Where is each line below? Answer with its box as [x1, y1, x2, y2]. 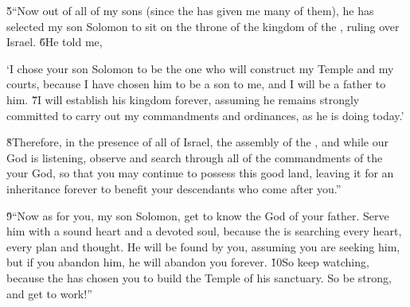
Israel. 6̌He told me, [6, 33, 103, 50]
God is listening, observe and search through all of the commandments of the [6, 149, 383, 165]
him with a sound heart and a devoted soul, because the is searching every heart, [6, 223, 402, 239]
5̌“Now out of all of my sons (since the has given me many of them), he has [6, 2, 374, 18]
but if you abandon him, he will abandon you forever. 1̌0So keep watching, [6, 254, 369, 270]
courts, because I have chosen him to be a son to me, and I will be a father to [6, 76, 386, 92]
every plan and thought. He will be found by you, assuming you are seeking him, [6, 238, 400, 255]
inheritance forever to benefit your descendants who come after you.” [6, 180, 342, 196]
